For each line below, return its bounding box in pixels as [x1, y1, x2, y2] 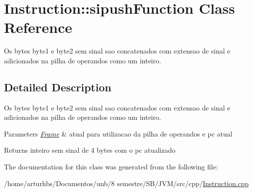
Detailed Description [4, 79, 112, 94]
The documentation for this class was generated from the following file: [4, 162, 218, 172]
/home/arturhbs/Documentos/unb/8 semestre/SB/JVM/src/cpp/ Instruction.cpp [4, 178, 249, 188]
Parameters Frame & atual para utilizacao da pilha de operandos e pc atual [4, 128, 232, 138]
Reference [4, 17, 72, 37]
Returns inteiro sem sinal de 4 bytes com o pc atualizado [4, 145, 176, 155]
